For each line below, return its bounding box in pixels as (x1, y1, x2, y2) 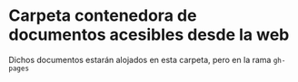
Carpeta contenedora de (8, 5, 197, 26)
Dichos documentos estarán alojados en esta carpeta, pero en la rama (8, 54, 272, 65)
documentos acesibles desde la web (8, 24, 290, 45)
